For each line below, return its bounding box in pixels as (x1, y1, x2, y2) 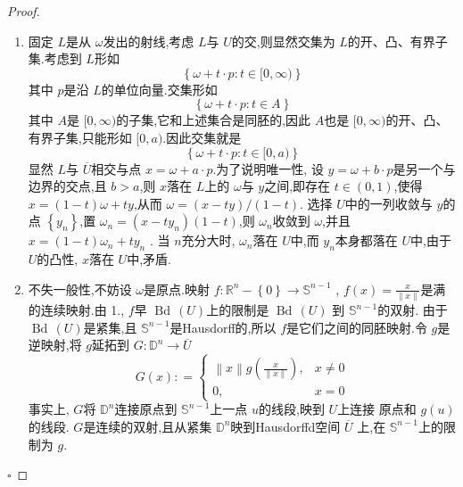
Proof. (7, 2, 40, 20)
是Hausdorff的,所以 (169, 318, 277, 336)
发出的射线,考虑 (103, 31, 194, 50)
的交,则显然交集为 (231, 31, 335, 50)
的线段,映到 (259, 400, 325, 418)
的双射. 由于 (377, 301, 448, 319)
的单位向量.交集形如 (101, 79, 218, 98)
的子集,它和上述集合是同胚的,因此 (116, 111, 311, 129)
